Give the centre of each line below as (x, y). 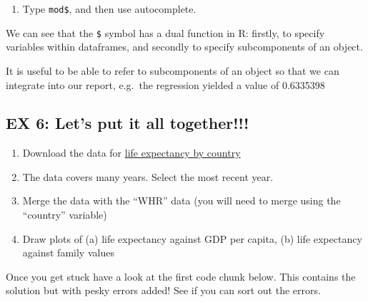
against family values (68, 252)
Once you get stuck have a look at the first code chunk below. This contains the (181, 276)
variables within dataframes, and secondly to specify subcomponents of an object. (184, 47)
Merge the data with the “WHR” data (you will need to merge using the (181, 201)
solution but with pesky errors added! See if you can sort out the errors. (163, 290)
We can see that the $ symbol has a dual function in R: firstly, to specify (165, 32)
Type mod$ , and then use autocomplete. (109, 9)
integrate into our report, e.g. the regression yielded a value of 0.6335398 (165, 84)
